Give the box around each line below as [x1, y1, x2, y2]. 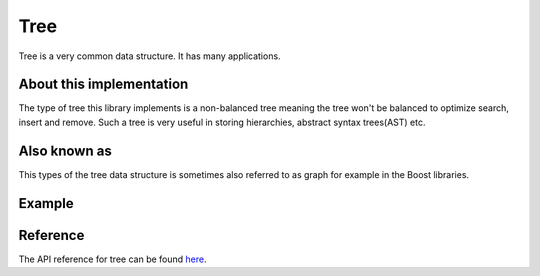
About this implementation [18, 76, 189, 93]
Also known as [18, 142, 112, 159]
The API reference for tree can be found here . [18, 253, 207, 265]
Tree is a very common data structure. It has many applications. [18, 50, 281, 62]
